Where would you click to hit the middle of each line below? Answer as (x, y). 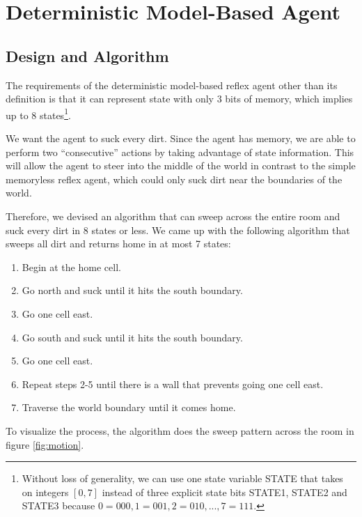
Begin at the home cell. (71, 267)
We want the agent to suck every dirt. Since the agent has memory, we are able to (181, 138)
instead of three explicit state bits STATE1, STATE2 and (225, 492)
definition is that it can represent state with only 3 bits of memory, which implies (179, 99)
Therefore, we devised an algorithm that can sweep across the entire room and (173, 216)
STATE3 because (58, 506)
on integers (45, 492)
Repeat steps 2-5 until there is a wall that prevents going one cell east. (173, 384)
